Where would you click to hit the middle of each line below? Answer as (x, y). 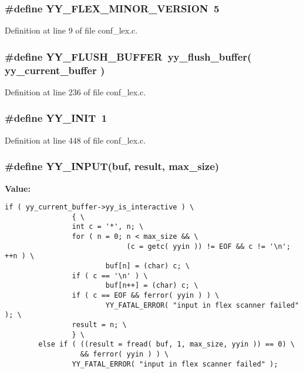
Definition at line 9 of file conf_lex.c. (71, 30)
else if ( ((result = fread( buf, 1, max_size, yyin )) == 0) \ (166, 344)
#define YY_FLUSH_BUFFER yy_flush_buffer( (128, 56)
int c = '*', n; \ (108, 227)
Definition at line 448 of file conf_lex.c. (75, 140)
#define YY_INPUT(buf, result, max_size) (112, 166)
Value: (18, 188)
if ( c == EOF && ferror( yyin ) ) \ (146, 296)
